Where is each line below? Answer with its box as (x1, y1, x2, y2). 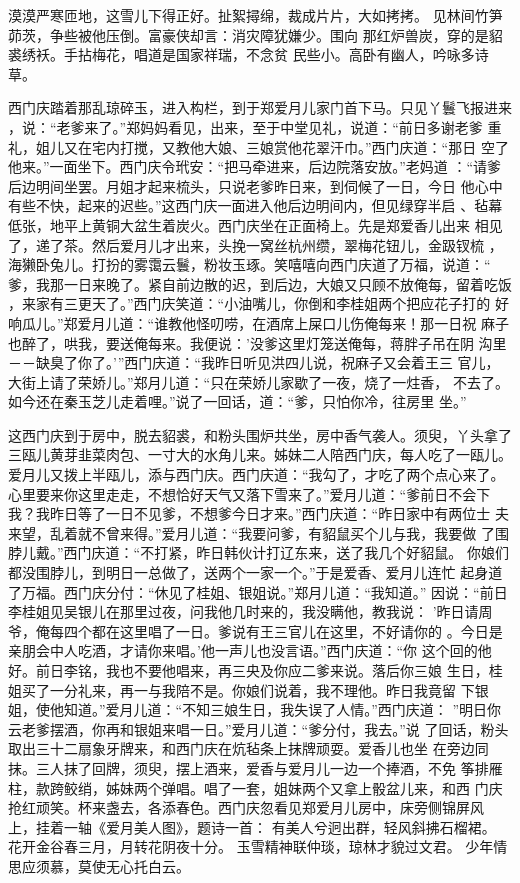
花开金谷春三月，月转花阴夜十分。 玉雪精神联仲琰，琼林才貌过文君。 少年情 (8, 836, 508, 857)
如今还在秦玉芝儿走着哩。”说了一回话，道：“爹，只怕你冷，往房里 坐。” (8, 391, 467, 412)
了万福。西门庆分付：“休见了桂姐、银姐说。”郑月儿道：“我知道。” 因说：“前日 (8, 581, 508, 602)
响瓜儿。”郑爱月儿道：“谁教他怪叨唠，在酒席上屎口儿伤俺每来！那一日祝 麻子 (8, 312, 509, 333)
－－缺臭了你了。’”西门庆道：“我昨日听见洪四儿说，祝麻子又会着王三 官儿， (8, 352, 500, 373)
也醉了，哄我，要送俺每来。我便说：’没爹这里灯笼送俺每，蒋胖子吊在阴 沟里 (8, 332, 507, 353)
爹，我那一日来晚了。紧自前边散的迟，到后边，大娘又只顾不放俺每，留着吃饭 (8, 273, 512, 294)
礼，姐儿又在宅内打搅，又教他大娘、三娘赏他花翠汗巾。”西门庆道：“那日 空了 (8, 136, 509, 157)
